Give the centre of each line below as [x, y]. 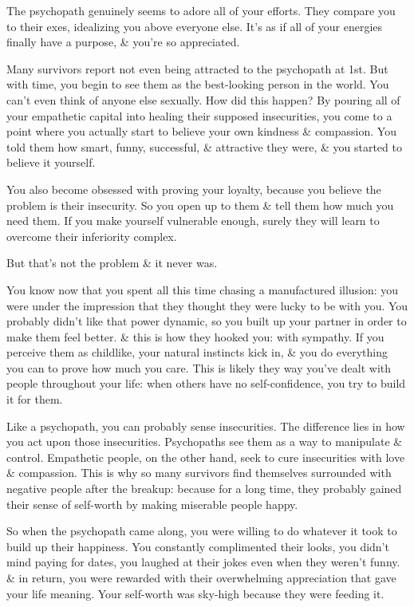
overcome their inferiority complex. [92, 236]
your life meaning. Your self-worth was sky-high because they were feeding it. [195, 593]
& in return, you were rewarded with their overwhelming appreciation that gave [201, 577]
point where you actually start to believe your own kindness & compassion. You [201, 131]
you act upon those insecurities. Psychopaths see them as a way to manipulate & [205, 441]
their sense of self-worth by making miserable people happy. [152, 504]
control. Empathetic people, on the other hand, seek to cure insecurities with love [206, 457]
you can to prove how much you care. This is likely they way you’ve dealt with [199, 367]
